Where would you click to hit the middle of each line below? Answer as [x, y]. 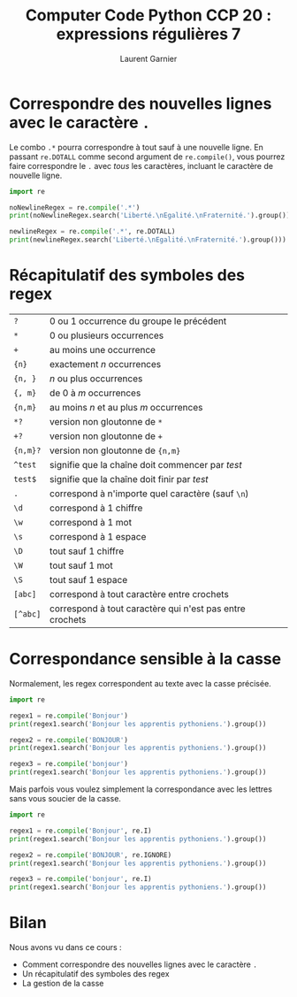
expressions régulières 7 [148, 34]
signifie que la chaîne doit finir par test [129, 479]
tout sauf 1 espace [89, 580]
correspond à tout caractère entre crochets [140, 594]
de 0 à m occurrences [95, 393]
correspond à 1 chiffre [96, 508]
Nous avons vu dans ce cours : [65, 947]
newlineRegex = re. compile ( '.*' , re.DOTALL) [92, 232]
